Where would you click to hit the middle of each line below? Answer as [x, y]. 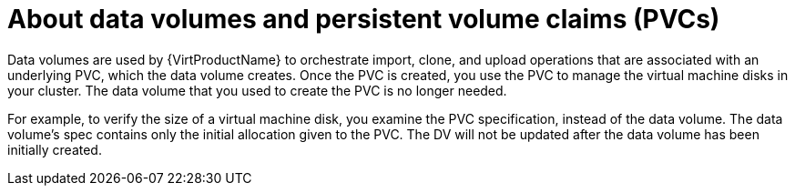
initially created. [55, 149]
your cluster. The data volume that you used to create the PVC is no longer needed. [257, 90]
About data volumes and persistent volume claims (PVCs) [364, 19]
